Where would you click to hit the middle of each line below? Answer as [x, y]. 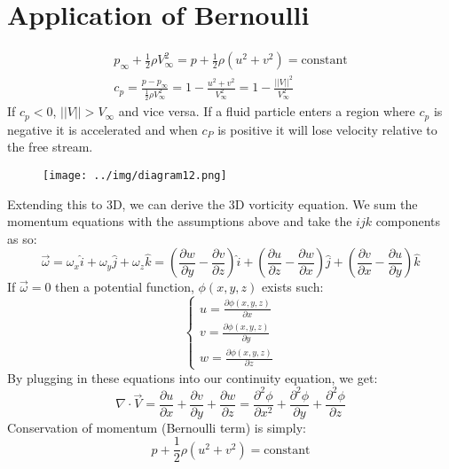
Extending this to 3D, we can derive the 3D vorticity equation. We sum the [213, 203]
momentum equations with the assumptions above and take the [180, 221]
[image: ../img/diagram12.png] [135, 175]
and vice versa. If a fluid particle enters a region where [267, 111]
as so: [22, 238]
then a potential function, [125, 287]
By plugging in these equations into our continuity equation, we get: [193, 377]
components [408, 221]
